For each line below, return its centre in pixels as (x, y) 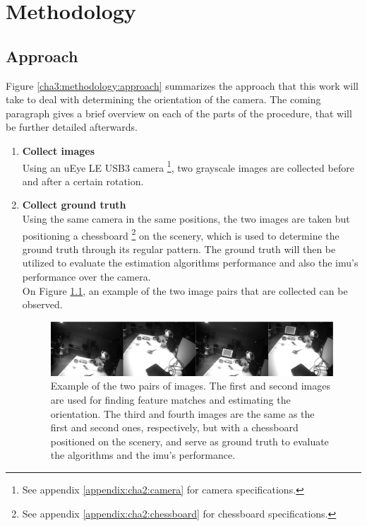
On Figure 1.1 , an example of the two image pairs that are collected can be (185, 290)
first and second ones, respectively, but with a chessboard (174, 427)
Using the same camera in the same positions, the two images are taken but (186, 218)
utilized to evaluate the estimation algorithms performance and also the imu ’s (190, 263)
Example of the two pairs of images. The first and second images (190, 386)
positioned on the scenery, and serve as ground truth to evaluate (189, 441)
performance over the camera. (86, 277)
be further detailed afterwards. (72, 127)
